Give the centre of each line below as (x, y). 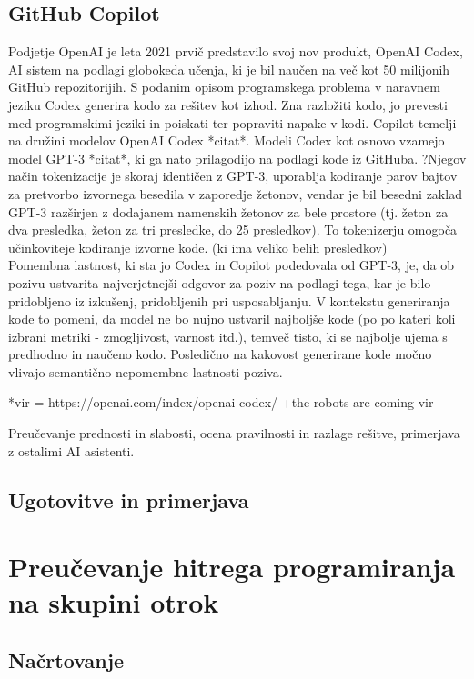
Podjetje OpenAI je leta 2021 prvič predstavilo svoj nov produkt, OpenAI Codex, (236, 51)
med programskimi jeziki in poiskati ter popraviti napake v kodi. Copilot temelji (232, 122)
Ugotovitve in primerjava (129, 499)
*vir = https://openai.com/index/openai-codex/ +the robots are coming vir (221, 402)
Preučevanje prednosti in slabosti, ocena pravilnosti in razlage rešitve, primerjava (234, 433)
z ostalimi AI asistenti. (71, 450)
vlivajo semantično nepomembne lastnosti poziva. (146, 371)
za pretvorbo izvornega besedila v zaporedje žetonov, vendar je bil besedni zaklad (235, 193)
